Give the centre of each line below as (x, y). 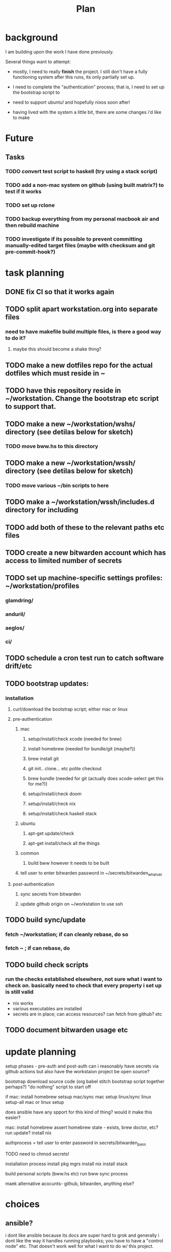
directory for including (42, 510)
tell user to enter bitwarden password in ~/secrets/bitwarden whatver (91, 873)
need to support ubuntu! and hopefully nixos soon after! (71, 102)
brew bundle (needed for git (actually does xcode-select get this (96, 778)
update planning (41, 1052)
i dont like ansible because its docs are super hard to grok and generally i (82, 1235)
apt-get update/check (51, 834)
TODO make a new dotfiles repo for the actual (79, 365)
